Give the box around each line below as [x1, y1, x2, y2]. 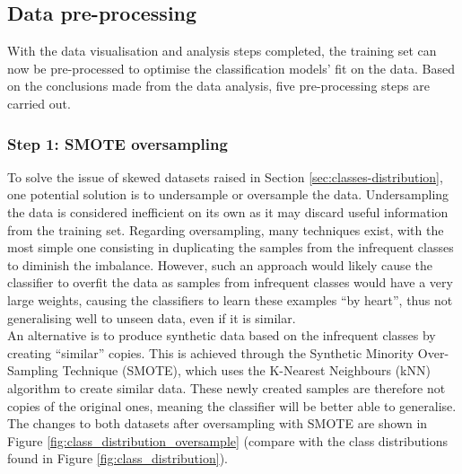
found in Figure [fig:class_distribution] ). [7, 449, 228, 468]
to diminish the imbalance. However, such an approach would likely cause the [7, 255, 432, 274]
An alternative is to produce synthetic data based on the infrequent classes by [7, 326, 436, 345]
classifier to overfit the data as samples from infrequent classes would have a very [7, 273, 453, 292]
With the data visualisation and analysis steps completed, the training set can [7, 41, 437, 60]
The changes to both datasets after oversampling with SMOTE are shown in [7, 414, 428, 433]
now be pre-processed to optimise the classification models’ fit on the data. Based [7, 58, 455, 77]
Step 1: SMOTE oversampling [7, 132, 228, 154]
